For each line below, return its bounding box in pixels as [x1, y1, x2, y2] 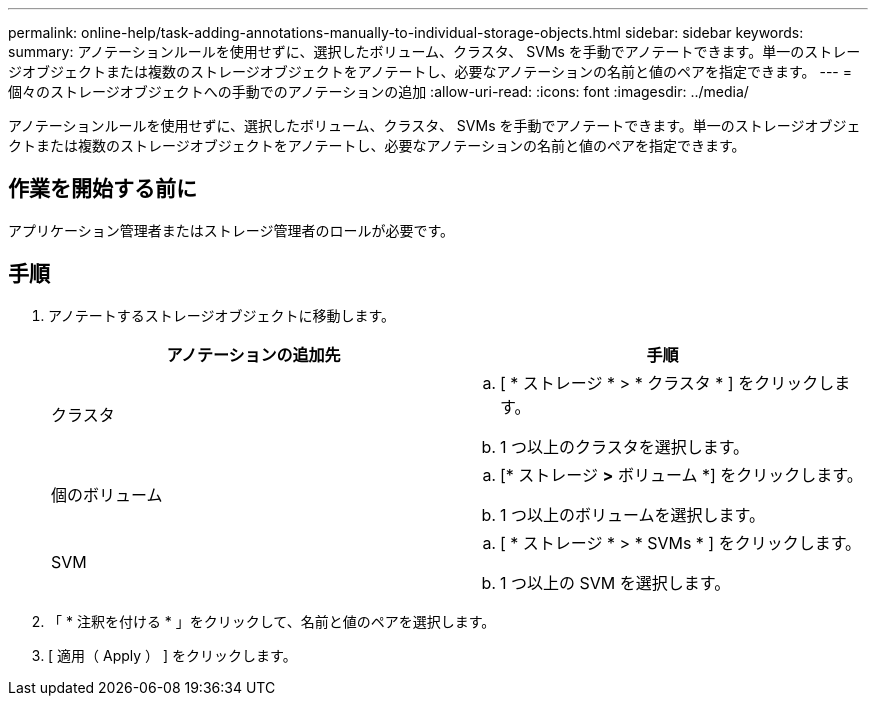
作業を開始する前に [8, 176, 197, 202]
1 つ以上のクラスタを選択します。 [500, 436, 750, 457]
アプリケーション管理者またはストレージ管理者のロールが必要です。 [8, 221, 455, 239]
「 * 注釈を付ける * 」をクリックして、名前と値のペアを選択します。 [48, 612, 496, 630]
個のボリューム [51, 484, 163, 505]
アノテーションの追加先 [166, 344, 341, 365]
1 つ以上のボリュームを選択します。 [500, 504, 765, 525]
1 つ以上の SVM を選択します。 [500, 572, 731, 593]
